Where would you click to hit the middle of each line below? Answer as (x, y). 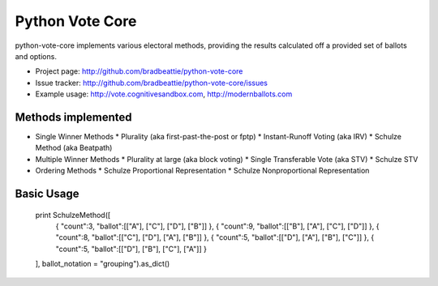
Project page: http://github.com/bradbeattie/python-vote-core (139, 71)
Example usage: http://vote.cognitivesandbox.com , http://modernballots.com (164, 94)
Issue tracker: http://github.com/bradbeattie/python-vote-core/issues (151, 83)
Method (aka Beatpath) (74, 148)
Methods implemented (74, 117)
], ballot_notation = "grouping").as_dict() (103, 264)
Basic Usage (47, 194)
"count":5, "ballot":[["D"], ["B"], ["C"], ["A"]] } (131, 249)
